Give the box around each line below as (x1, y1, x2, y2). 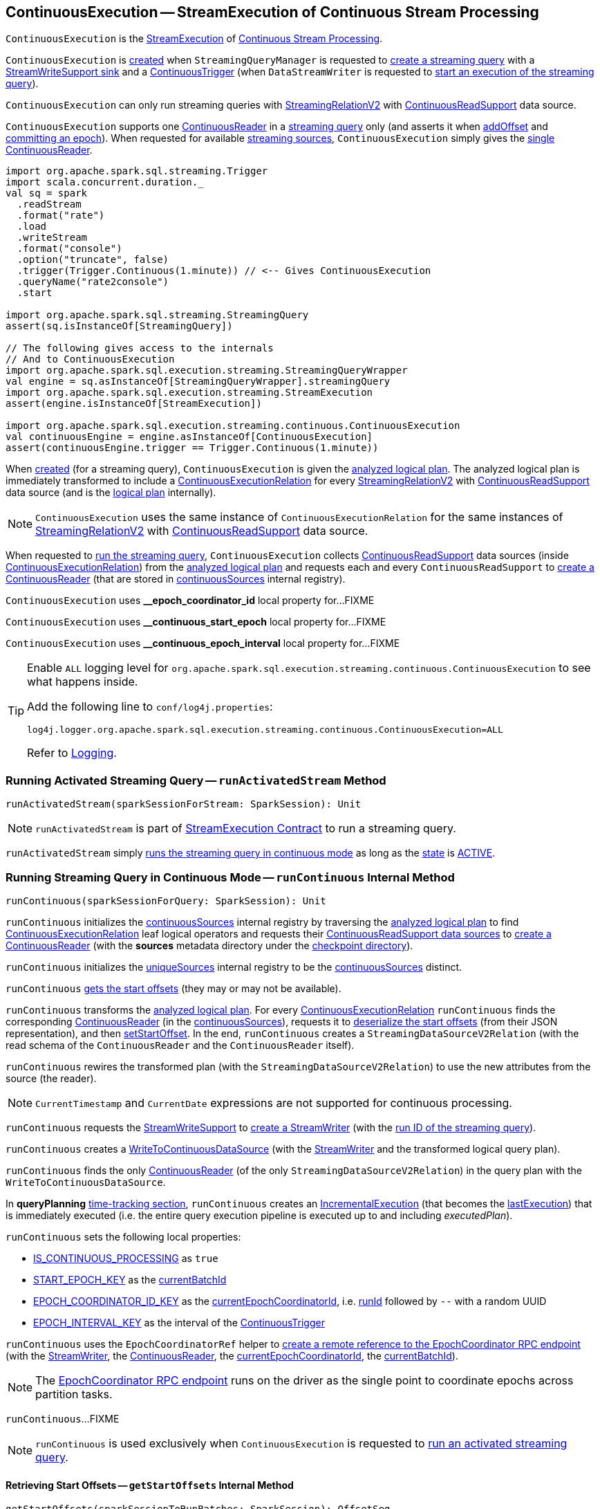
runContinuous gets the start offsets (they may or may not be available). (6, 982, 341, 994)
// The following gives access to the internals (6, 342, 274, 354)
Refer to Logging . (27, 746, 117, 760)
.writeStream (17, 232, 88, 244)
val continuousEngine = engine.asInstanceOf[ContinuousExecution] (6, 431, 373, 443)
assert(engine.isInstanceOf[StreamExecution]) (6, 398, 262, 410)
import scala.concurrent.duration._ (6, 176, 204, 188)
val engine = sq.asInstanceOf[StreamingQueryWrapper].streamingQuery (6, 376, 391, 387)
